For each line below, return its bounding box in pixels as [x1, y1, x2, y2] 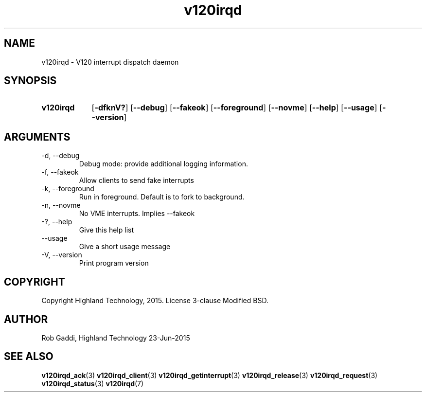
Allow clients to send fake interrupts [79, 176, 194, 185]
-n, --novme [41, 201, 81, 210]
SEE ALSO [4, 350, 53, 363]
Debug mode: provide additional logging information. [79, 160, 248, 168]
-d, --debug [41, 151, 80, 160]
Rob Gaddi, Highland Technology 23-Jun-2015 [41, 333, 190, 342]
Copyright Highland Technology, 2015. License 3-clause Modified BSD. [41, 296, 268, 305]
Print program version [79, 259, 149, 268]
